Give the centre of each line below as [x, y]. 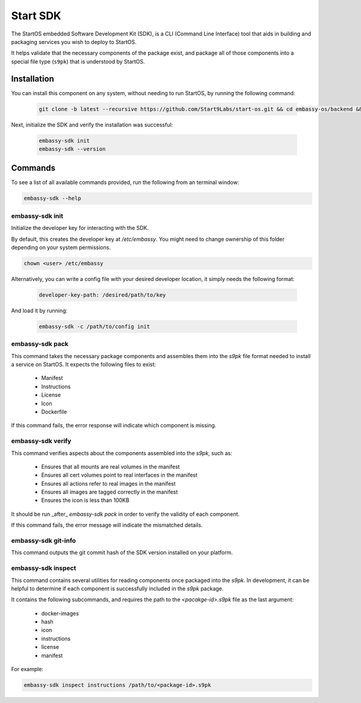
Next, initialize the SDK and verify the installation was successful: [92, 125]
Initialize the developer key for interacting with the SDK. [80, 228]
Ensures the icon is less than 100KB [85, 500]
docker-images [60, 613]
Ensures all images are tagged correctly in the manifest [110, 492]
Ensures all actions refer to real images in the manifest [108, 483]
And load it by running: [39, 311]
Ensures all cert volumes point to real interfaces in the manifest [119, 475]
